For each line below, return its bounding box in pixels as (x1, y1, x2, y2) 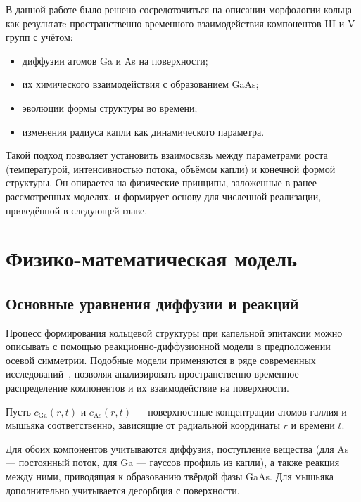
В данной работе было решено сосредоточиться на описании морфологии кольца (6, 2, 353, 16)
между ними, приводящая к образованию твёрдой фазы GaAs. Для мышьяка (6, 469, 334, 484)
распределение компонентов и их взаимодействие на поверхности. (6, 380, 289, 395)
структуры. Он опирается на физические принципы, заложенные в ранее (6, 175, 317, 190)
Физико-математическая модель (6, 244, 298, 273)
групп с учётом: (6, 30, 73, 44)
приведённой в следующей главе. (6, 202, 148, 217)
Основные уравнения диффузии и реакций (6, 292, 299, 314)
